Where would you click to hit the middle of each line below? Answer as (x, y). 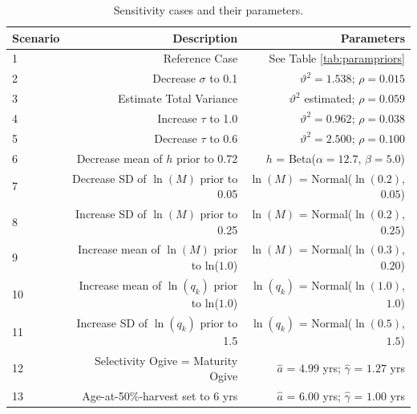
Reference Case (200, 58)
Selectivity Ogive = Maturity (166, 360)
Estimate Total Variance (178, 98)
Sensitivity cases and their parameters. (208, 10)
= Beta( (296, 158)
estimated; (330, 98)
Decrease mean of (119, 158)
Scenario (36, 37)
